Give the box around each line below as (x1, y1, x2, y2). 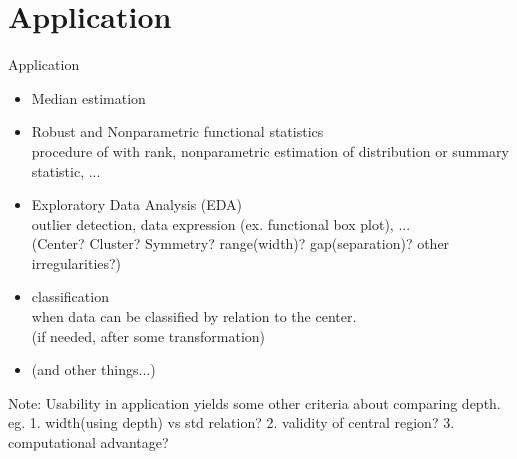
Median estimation (31, 87, 146, 108)
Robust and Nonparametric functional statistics (31, 121, 324, 142)
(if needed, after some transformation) (31, 325, 266, 346)
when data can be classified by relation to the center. (31, 306, 357, 327)
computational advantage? (8, 432, 169, 453)
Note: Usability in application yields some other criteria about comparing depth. (8, 392, 501, 413)
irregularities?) (31, 252, 122, 273)
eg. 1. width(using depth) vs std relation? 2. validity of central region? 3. (8, 412, 455, 433)
